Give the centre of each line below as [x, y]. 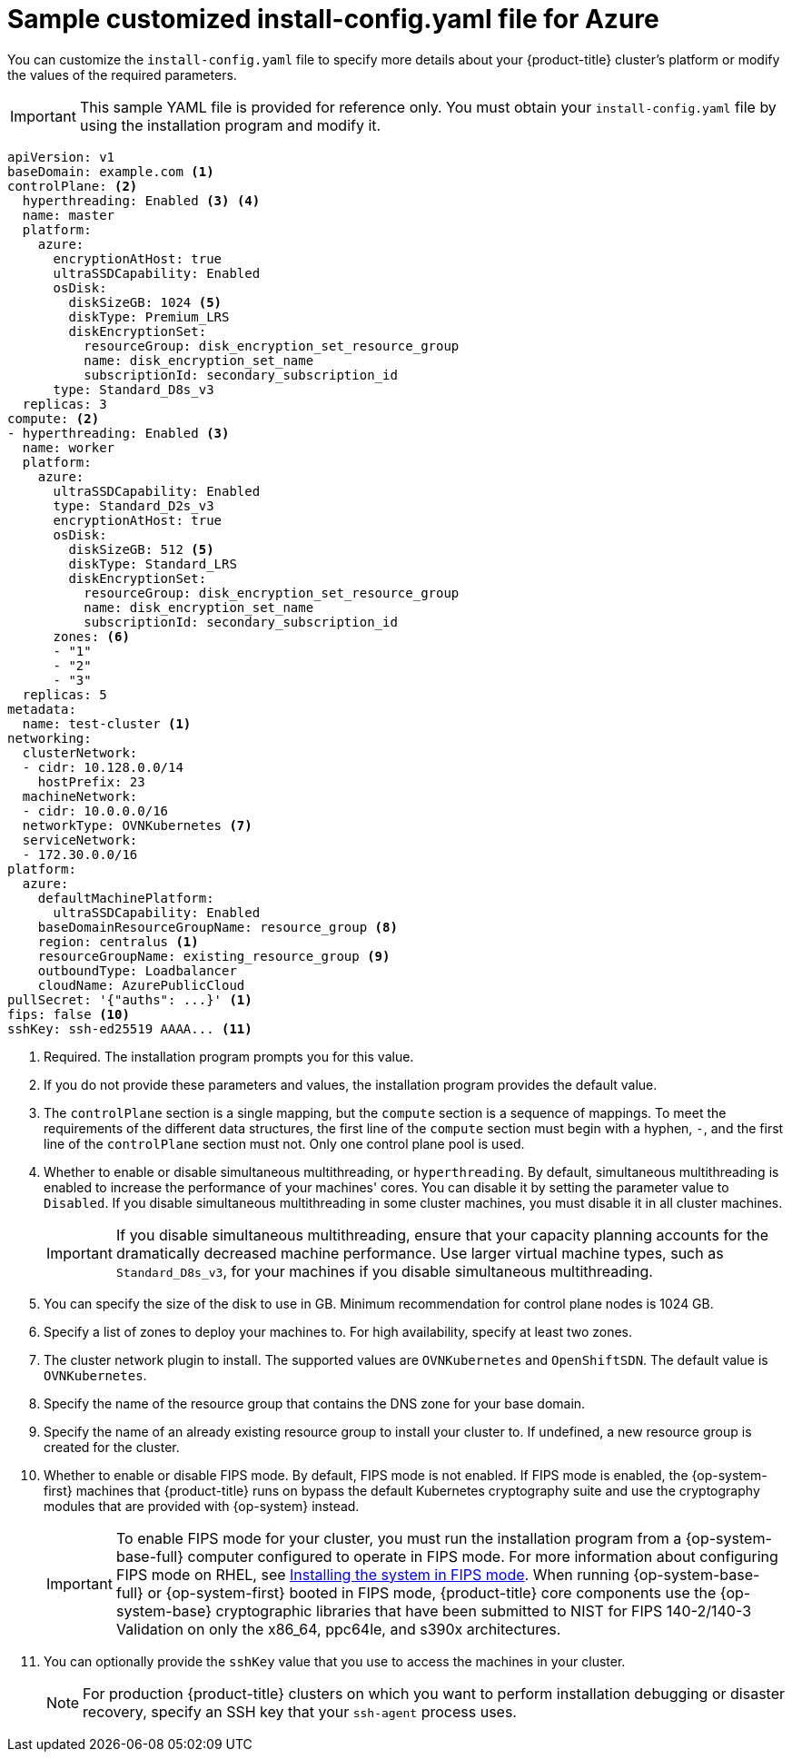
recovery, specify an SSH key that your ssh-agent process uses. [300, 1711]
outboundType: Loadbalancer [137, 970]
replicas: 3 [64, 404]
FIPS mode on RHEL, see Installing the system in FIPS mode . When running [372, 1574]
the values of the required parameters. [122, 74]
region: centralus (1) [118, 941]
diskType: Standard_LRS [153, 563]
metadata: [42, 709]
